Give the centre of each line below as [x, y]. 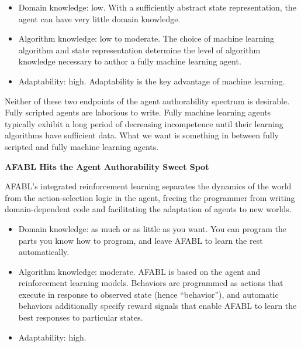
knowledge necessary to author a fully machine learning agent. [130, 61]
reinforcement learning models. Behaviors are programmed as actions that [151, 283]
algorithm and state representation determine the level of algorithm [139, 50]
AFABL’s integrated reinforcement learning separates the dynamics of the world [148, 186]
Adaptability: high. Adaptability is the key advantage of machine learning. [152, 81]
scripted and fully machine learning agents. [82, 146]
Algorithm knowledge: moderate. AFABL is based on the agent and [139, 271]
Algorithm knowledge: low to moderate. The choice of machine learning [146, 38]
